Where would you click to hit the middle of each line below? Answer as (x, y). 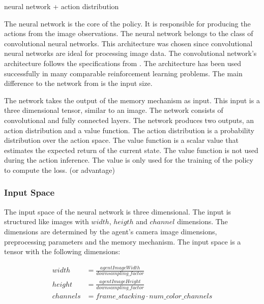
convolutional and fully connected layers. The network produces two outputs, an (129, 120)
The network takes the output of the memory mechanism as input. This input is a (132, 100)
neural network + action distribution (62, 6)
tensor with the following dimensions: (62, 251)
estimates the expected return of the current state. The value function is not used (131, 150)
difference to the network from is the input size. (78, 83)
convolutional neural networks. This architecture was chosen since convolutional (128, 43)
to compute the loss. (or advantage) (60, 170)
